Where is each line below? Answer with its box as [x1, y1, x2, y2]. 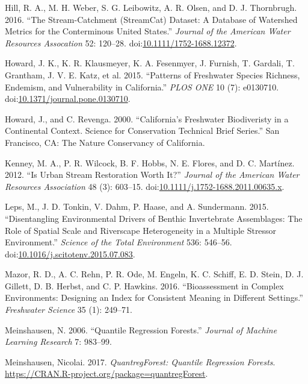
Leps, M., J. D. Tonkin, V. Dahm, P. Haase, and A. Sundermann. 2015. [5, 200, 269, 213]
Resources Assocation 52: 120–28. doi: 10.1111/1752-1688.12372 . [5, 36, 237, 49]
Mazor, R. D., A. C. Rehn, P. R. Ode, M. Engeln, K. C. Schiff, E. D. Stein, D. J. [5, 268, 304, 280]
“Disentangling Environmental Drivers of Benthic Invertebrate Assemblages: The [5, 212, 303, 224]
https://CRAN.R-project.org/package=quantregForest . [5, 367, 208, 380]
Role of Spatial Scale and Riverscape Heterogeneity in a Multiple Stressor [5, 224, 277, 236]
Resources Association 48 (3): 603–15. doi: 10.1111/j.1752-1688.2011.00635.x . [5, 180, 285, 192]
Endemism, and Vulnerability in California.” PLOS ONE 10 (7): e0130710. [5, 80, 279, 93]
